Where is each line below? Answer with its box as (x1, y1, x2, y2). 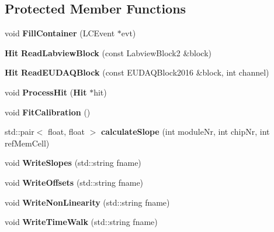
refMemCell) (5, 137, 50, 149)
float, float (48, 125, 85, 138)
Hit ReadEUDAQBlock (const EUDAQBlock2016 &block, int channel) (5, 66, 269, 79)
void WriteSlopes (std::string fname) (5, 156, 141, 169)
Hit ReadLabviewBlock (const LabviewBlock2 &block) (5, 46, 212, 59)
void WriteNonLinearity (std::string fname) (5, 196, 170, 208)
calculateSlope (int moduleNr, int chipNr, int (101, 125, 270, 138)
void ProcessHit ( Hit (5, 86, 87, 98)
